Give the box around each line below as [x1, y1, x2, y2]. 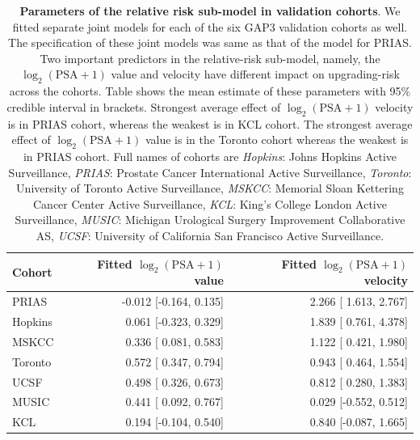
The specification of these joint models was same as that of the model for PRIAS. [8, 34, 412, 51]
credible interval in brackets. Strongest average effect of [6, 98, 281, 115]
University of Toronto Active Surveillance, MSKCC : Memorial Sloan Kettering [16, 180, 404, 197]
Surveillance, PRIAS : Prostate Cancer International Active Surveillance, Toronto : [8, 163, 412, 180]
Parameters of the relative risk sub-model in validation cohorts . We [19, 2, 401, 19]
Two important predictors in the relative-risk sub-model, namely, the [40, 49, 380, 66]
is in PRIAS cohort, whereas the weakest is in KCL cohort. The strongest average [7, 115, 413, 132]
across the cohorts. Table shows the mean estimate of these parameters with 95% [9, 82, 411, 99]
